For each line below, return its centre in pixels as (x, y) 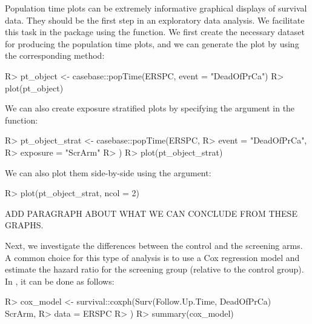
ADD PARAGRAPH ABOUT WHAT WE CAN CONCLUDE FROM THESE (151, 213)
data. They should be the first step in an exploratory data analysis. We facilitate (155, 20)
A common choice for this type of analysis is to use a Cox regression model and (152, 257)
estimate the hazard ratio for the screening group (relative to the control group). (154, 269)
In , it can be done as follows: (60, 281)
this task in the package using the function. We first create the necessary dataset (155, 32)
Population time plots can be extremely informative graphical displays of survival (156, 8)
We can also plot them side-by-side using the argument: (108, 172)
